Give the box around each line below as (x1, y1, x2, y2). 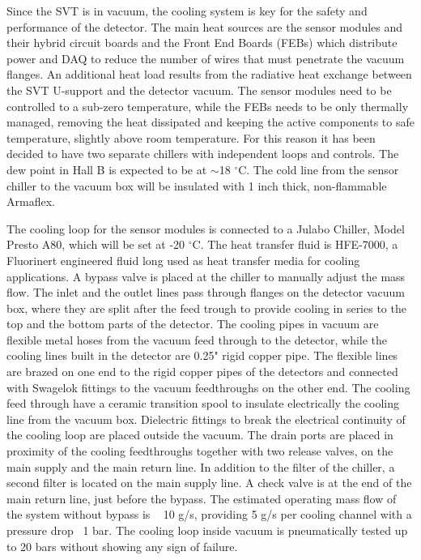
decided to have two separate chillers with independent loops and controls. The (6, 145, 399, 162)
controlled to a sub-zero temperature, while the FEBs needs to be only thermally (6, 97, 409, 114)
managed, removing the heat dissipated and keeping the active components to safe (6, 113, 415, 130)
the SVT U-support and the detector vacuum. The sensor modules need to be (6, 81, 392, 98)
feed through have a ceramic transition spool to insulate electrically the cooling (6, 395, 399, 412)
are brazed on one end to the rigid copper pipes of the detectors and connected (6, 363, 398, 380)
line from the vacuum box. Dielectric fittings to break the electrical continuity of (6, 410, 406, 427)
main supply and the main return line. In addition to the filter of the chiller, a (6, 458, 395, 475)
